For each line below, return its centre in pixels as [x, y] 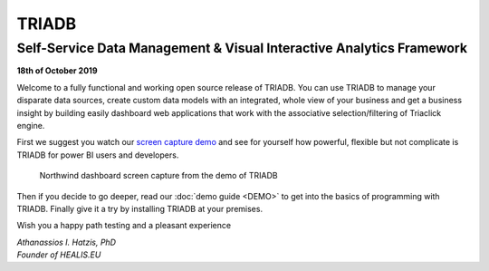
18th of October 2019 [57, 71]
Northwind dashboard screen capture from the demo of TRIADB [158, 176]
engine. [31, 125]
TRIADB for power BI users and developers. [98, 155]
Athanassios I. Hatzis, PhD [67, 242]
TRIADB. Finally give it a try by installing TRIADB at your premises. [139, 208]
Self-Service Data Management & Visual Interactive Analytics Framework [242, 48]
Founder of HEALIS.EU [59, 255]
